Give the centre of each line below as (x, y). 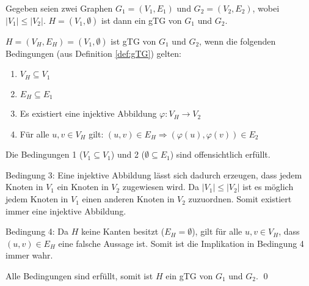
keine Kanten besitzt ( (123, 231)
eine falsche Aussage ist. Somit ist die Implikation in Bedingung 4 (181, 243)
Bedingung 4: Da (37, 231)
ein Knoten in (83, 187)
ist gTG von (133, 41)
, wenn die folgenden (238, 41)
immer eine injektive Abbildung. (66, 211)
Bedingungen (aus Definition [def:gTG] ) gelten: (94, 53)
